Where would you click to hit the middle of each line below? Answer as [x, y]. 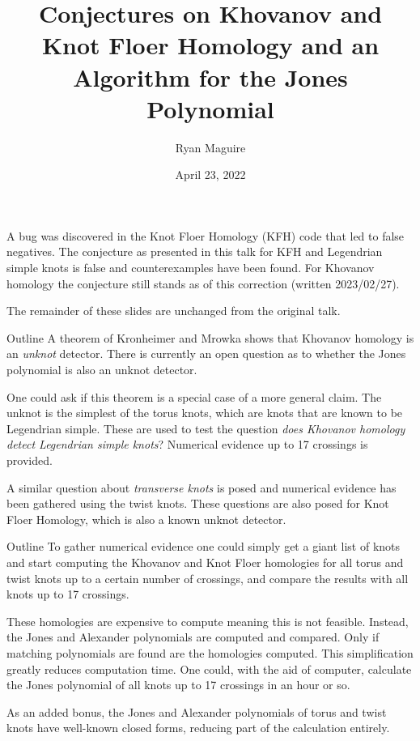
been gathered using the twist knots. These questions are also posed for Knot [198, 503]
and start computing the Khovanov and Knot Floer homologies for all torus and [205, 562]
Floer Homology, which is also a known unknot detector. [146, 519]
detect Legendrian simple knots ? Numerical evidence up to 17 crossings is [187, 444]
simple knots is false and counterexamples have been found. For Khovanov [191, 268]
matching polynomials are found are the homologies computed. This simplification [210, 652]
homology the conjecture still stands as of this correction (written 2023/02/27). [203, 283]
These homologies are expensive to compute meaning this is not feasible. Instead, [208, 621]
